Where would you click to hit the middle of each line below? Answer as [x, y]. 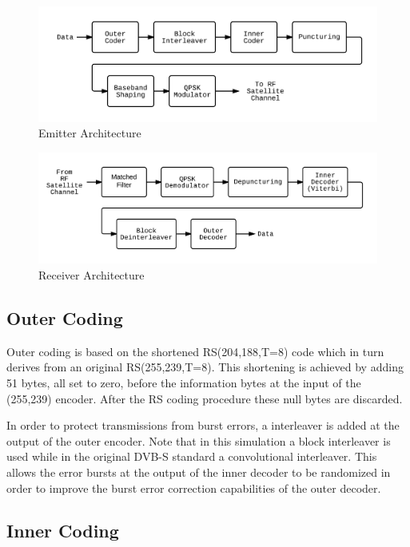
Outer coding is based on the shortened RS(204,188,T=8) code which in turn [195, 351]
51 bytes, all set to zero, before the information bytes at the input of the [184, 382]
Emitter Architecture [90, 133]
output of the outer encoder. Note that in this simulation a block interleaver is [199, 440]
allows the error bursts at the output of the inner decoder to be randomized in [199, 472]
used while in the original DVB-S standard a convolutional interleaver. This [192, 456]
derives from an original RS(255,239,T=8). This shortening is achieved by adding [205, 367]
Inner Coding [63, 531]
